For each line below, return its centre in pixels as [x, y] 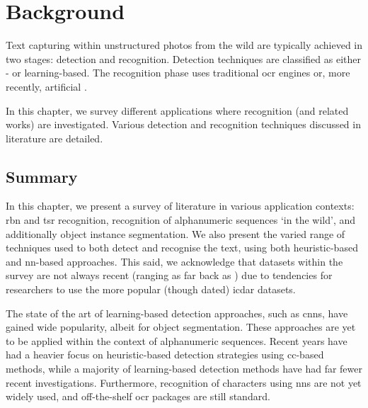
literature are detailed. [54, 138]
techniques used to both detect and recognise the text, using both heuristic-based [182, 248]
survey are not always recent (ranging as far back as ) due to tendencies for [169, 275]
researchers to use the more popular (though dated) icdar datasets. [151, 289]
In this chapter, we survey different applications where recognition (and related [177, 110]
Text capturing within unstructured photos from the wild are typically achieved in [184, 45]
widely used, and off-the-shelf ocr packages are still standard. [138, 396]
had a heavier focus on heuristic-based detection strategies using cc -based [165, 355]
